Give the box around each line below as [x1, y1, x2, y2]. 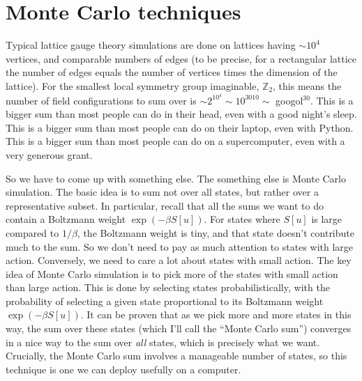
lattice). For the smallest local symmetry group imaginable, [6, 78, 259, 93]
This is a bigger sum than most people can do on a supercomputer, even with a [6, 134, 345, 148]
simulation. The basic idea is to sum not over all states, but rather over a [6, 185, 319, 199]
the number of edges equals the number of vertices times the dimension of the [6, 65, 338, 79]
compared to [6, 225, 59, 240]
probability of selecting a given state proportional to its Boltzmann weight [6, 293, 324, 308]
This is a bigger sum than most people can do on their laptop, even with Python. [6, 120, 354, 134]
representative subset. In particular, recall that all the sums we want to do [6, 198, 324, 212]
